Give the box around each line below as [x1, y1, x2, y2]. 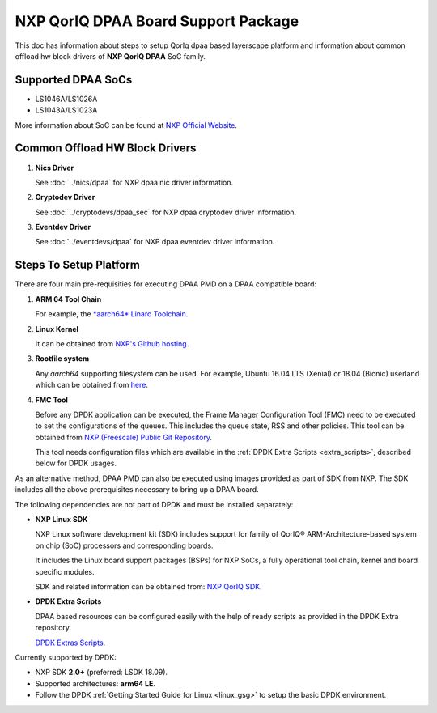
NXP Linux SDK [35, 515, 88, 524]
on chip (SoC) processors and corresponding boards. [35, 541, 214, 550]
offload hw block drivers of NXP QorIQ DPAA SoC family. [15, 51, 206, 61]
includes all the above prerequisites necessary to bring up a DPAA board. [15, 485, 259, 494]
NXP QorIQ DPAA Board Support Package [15, 12, 299, 30]
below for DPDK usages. [35, 458, 117, 469]
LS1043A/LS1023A [35, 105, 98, 115]
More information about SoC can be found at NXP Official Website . [15, 120, 238, 129]
